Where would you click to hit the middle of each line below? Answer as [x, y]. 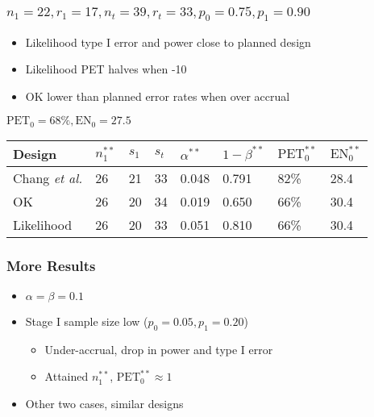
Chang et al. [48, 177]
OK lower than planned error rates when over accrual [158, 96]
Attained [66, 376]
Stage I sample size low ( [87, 321]
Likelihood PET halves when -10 [106, 69]
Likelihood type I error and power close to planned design [168, 42]
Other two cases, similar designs [104, 403]
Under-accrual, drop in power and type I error [159, 349]
